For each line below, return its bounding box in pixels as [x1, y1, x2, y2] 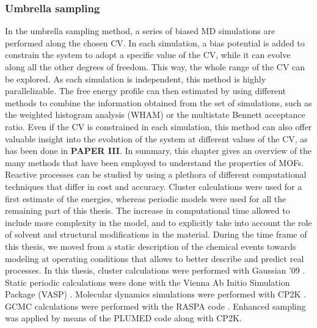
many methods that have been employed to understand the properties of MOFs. [5, 156, 304, 169]
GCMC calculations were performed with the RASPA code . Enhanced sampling [5, 299, 306, 312]
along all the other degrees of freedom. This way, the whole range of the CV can [5, 60, 305, 73]
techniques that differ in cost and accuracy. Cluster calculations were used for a [5, 180, 302, 192]
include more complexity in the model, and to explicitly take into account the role [5, 216, 312, 228]
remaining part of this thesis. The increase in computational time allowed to [5, 204, 290, 217]
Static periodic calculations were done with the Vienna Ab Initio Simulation [5, 275, 290, 288]
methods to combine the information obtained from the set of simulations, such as [5, 96, 312, 109]
